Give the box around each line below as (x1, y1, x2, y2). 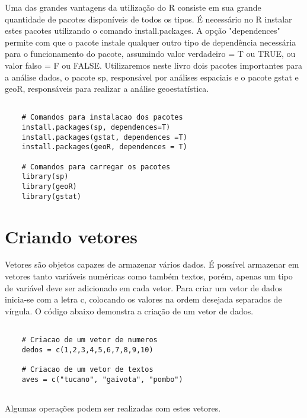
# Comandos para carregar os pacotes (21, 162, 171, 171)
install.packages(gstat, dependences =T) (21, 133, 187, 142)
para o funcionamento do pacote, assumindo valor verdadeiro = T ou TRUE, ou (5, 47, 296, 60)
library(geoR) (21, 182, 77, 191)
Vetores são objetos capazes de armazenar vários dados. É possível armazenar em (5, 258, 299, 271)
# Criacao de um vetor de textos (21, 365, 153, 374)
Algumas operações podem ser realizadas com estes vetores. (5, 402, 221, 414)
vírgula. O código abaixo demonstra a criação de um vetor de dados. (5, 304, 254, 317)
